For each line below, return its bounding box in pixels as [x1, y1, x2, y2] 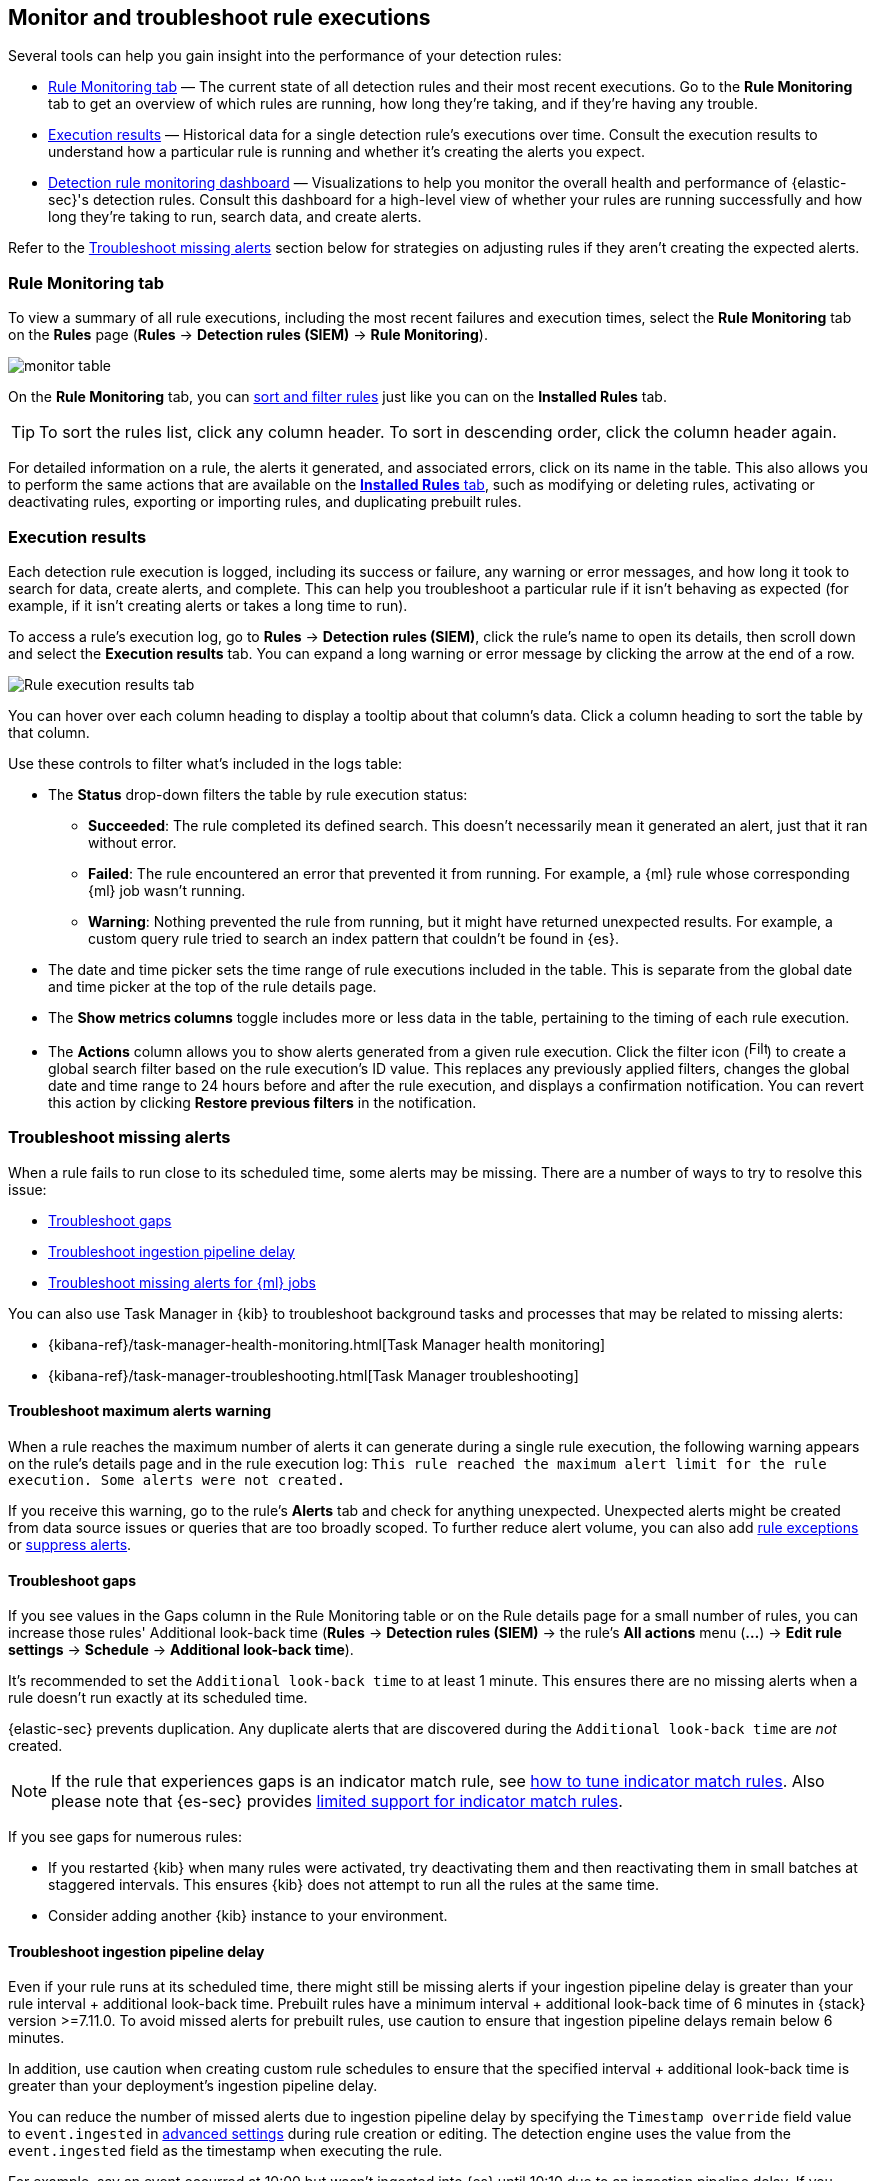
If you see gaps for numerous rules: [8, 1828, 242, 1846]
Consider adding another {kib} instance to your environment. [48, 1907, 448, 1925]
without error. [88, 833, 177, 851]
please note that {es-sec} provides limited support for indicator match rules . [51, 1791, 623, 1812]
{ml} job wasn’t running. [88, 881, 246, 899]
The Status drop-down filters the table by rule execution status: [48, 785, 468, 803]
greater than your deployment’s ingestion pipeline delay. [8, 2077, 378, 2095]
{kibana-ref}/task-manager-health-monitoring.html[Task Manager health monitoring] [48, 1335, 606, 1353]
